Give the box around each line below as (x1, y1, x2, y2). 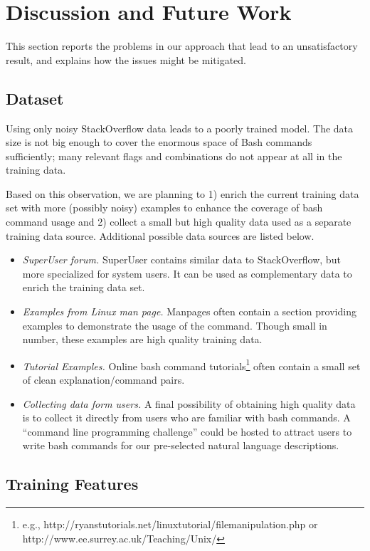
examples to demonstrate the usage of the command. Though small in (22, 318, 327, 332)
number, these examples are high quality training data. (22, 332, 263, 347)
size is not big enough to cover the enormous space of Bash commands (6, 135, 312, 149)
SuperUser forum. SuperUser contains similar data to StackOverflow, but (22, 252, 341, 267)
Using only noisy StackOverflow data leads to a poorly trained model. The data (6, 120, 354, 135)
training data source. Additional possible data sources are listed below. (6, 228, 314, 243)
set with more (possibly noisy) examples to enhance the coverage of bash (6, 200, 323, 215)
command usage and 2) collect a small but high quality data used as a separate (6, 214, 351, 229)
